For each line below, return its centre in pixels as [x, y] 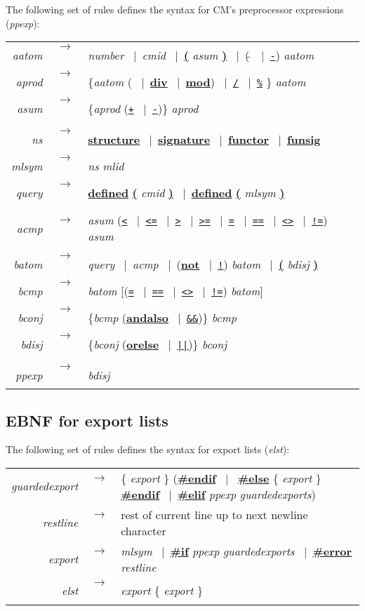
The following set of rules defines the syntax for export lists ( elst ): [148, 449]
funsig [304, 139]
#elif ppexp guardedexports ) [246, 494]
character [144, 530]
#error [332, 551]
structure [114, 139]
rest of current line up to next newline [214, 514]
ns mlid [106, 166]
